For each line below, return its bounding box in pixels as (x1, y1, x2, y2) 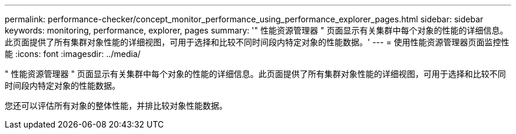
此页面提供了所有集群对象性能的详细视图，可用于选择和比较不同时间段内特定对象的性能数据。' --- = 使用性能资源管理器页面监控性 (5, 37, 510, 47)
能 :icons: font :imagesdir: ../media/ (5, 49, 141, 59)
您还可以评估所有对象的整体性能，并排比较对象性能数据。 (5, 101, 227, 110)
